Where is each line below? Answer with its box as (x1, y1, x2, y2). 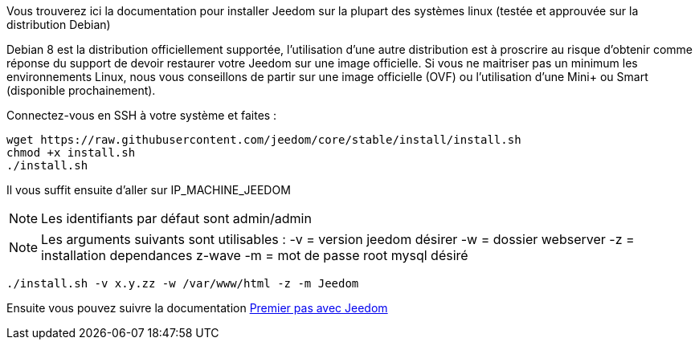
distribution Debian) (6, 18, 111, 31)
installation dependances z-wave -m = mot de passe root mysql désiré (41, 247, 468, 263)
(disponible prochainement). (6, 83, 156, 97)
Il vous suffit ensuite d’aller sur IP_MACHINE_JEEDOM (6, 183, 291, 197)
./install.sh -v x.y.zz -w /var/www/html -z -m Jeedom (6, 277, 359, 290)
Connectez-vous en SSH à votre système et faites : (6, 108, 277, 122)
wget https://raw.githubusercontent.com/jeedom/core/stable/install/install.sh (6, 133, 521, 146)
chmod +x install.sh (6, 146, 136, 159)
